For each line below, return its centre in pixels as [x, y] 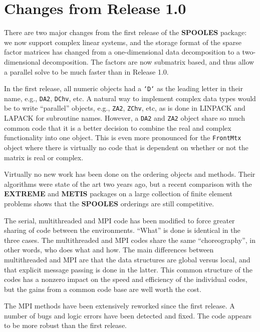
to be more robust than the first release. [65, 325]
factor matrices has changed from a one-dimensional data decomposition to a [122, 52]
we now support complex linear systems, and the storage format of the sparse [123, 42]
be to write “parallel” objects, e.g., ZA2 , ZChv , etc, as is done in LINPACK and [125, 108]
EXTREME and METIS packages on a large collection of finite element [118, 194]
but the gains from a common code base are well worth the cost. [103, 289]
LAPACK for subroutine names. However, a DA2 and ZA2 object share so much [124, 118]
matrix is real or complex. [44, 157]
